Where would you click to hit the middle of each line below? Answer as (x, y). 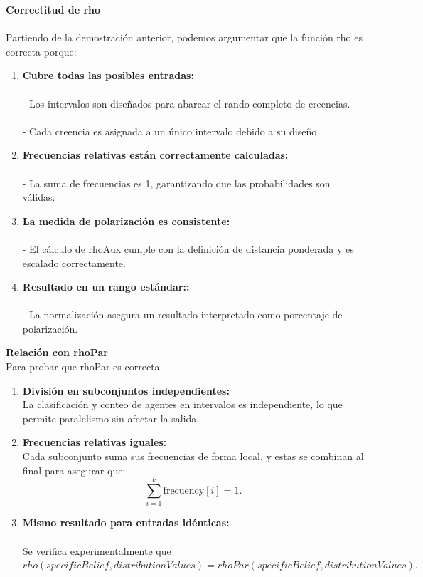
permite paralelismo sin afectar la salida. (111, 418)
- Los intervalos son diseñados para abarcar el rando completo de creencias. (186, 103)
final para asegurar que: (74, 470)
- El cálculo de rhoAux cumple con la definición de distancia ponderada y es (188, 248)
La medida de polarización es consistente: (126, 220)
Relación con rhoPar (57, 352)
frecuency (184, 491)
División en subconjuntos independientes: (126, 390)
